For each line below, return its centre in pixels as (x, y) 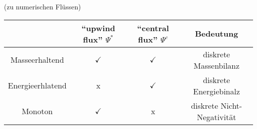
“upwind (98, 28)
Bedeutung (216, 34)
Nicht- (231, 105)
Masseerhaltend (37, 60)
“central (153, 28)
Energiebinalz (216, 91)
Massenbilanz (216, 65)
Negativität (216, 117)
